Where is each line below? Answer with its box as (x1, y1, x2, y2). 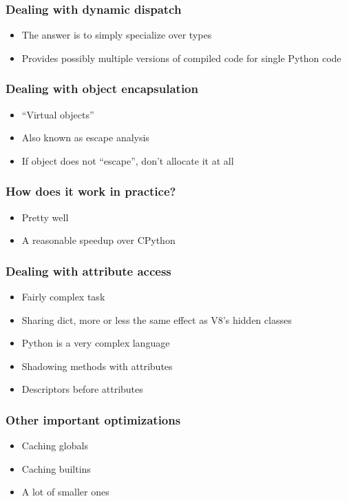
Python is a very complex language (21, 336, 170, 350)
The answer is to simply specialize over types (21, 28, 212, 42)
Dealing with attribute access (6, 262, 171, 279)
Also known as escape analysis (21, 130, 149, 145)
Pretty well (21, 209, 69, 224)
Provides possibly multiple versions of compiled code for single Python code (21, 50, 341, 65)
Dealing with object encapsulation (6, 80, 198, 97)
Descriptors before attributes (21, 382, 143, 396)
